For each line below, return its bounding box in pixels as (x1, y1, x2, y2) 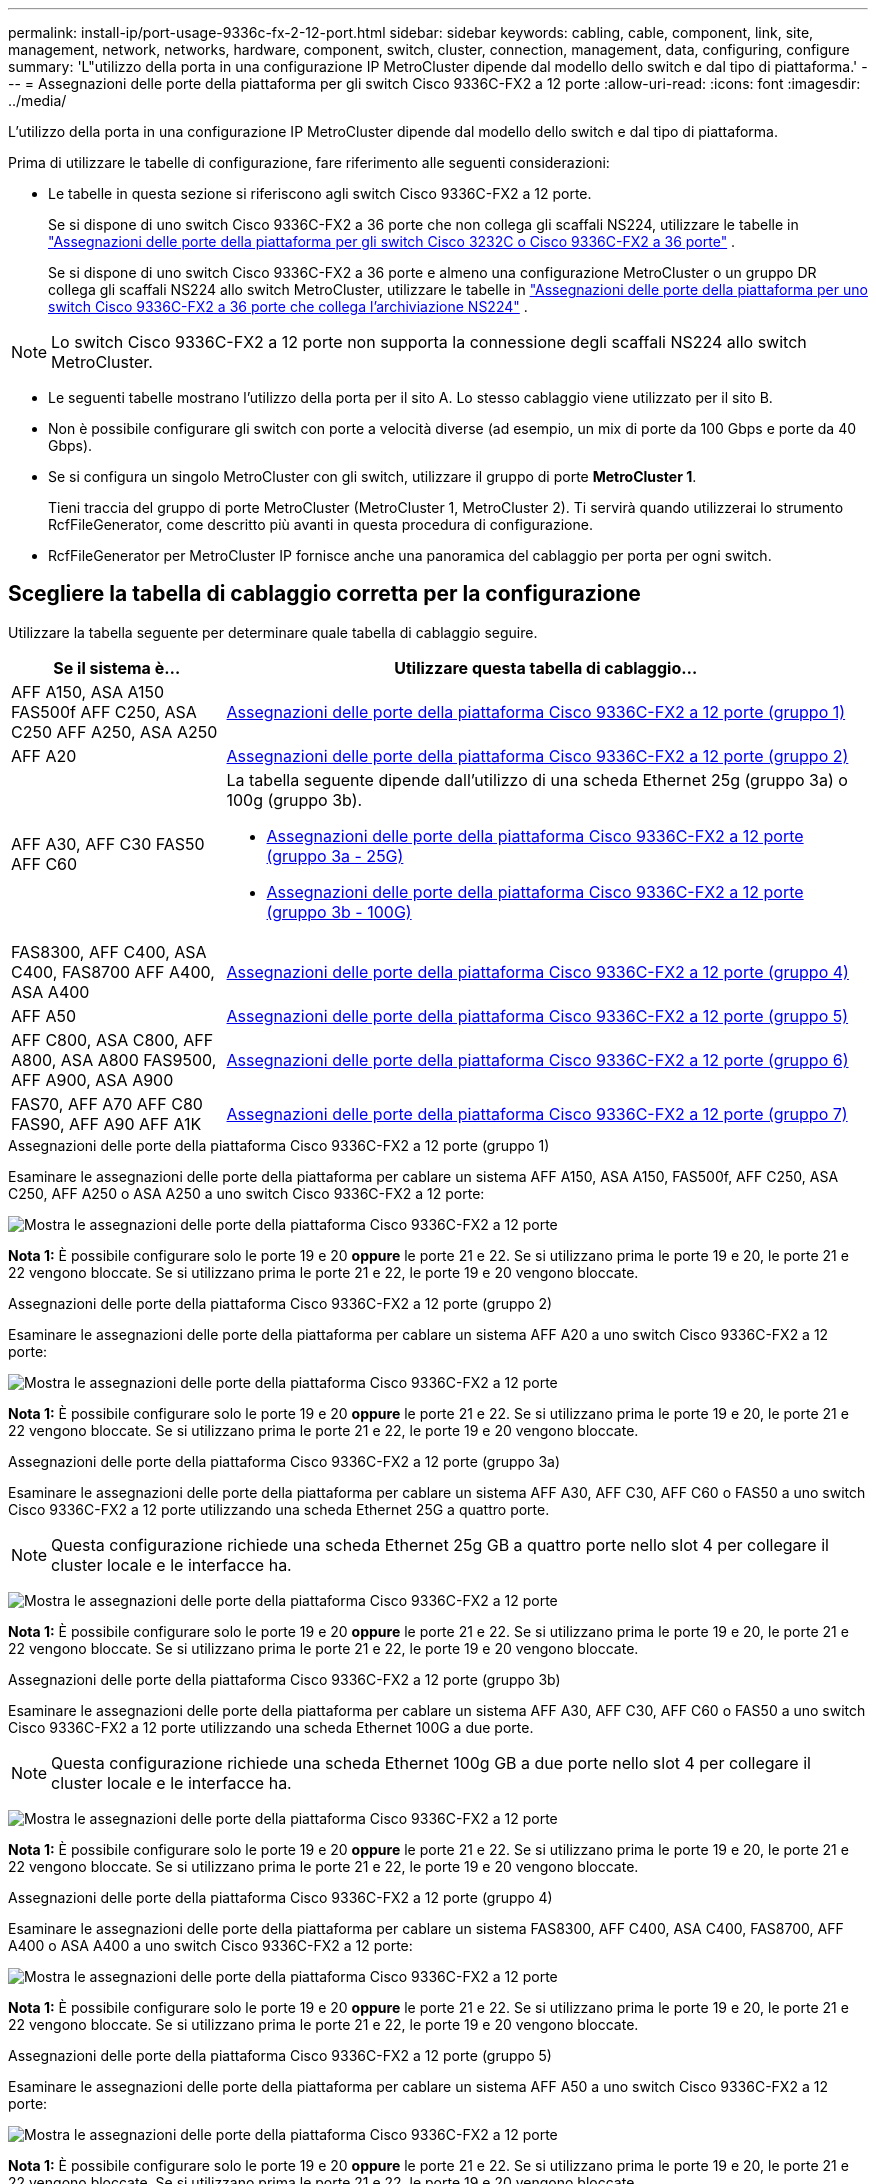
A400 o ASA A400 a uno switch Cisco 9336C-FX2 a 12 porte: (8, 1936, 413, 1954)
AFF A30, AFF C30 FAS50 (11, 833, 205, 854)
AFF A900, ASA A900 (11, 1069, 174, 1090)
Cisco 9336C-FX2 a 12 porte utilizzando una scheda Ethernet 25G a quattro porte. (8, 1500, 550, 1518)
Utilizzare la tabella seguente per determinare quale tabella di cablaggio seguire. (8, 623, 538, 641)
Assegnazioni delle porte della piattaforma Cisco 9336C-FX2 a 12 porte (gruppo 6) (226, 1049, 849, 1070)
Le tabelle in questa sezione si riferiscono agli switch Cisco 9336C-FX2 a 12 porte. (48, 185, 592, 202)
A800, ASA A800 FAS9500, (11, 1049, 217, 1070)
